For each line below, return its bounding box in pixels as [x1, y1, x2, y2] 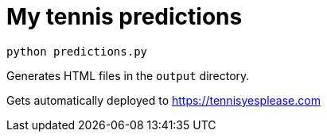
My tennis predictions [6, 3, 243, 30]
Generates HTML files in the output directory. [6, 68, 250, 82]
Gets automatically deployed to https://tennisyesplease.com [6, 93, 321, 107]
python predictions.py [6, 44, 148, 58]
